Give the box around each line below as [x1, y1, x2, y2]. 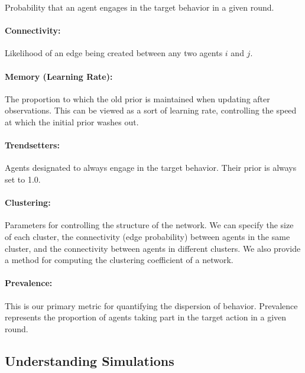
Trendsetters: [5, 139, 60, 151]
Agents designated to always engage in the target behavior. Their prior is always [5, 161, 297, 174]
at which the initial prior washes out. [5, 115, 139, 128]
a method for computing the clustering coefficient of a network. [5, 254, 233, 266]
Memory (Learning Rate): [5, 70, 113, 82]
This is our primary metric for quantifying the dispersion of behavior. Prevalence [5, 299, 298, 312]
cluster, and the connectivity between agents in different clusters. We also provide [5, 242, 301, 254]
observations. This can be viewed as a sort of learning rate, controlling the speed [5, 104, 297, 116]
